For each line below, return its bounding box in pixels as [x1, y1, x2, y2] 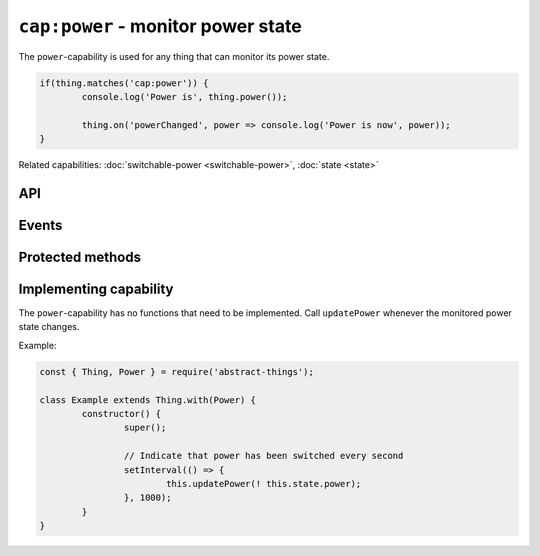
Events [18, 216, 63, 234]
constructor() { [81, 408, 162, 419]
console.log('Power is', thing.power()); [81, 91, 288, 102]
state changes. [18, 321, 80, 333]
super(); [123, 422, 167, 434]
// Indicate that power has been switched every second [123, 450, 404, 462]
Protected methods [18, 248, 142, 265]
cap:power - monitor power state [18, 15, 302, 37]
